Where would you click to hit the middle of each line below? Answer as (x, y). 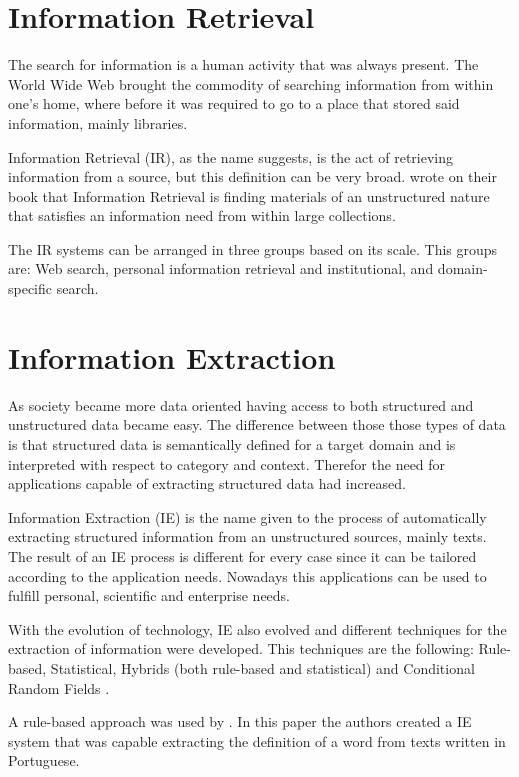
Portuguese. (44, 760)
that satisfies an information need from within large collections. (202, 215)
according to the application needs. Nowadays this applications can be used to (247, 575)
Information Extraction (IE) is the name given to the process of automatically (247, 516)
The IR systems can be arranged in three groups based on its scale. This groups (253, 248)
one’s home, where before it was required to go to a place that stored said (234, 103)
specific (30, 288)
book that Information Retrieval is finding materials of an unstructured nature (249, 195)
